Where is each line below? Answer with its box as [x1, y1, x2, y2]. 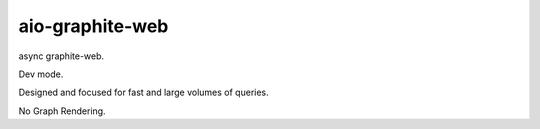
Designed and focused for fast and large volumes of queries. [18, 86, 269, 99]
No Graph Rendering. [18, 105, 106, 117]
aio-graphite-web [18, 15, 169, 37]
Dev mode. [18, 68, 64, 80]
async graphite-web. [18, 50, 105, 62]
